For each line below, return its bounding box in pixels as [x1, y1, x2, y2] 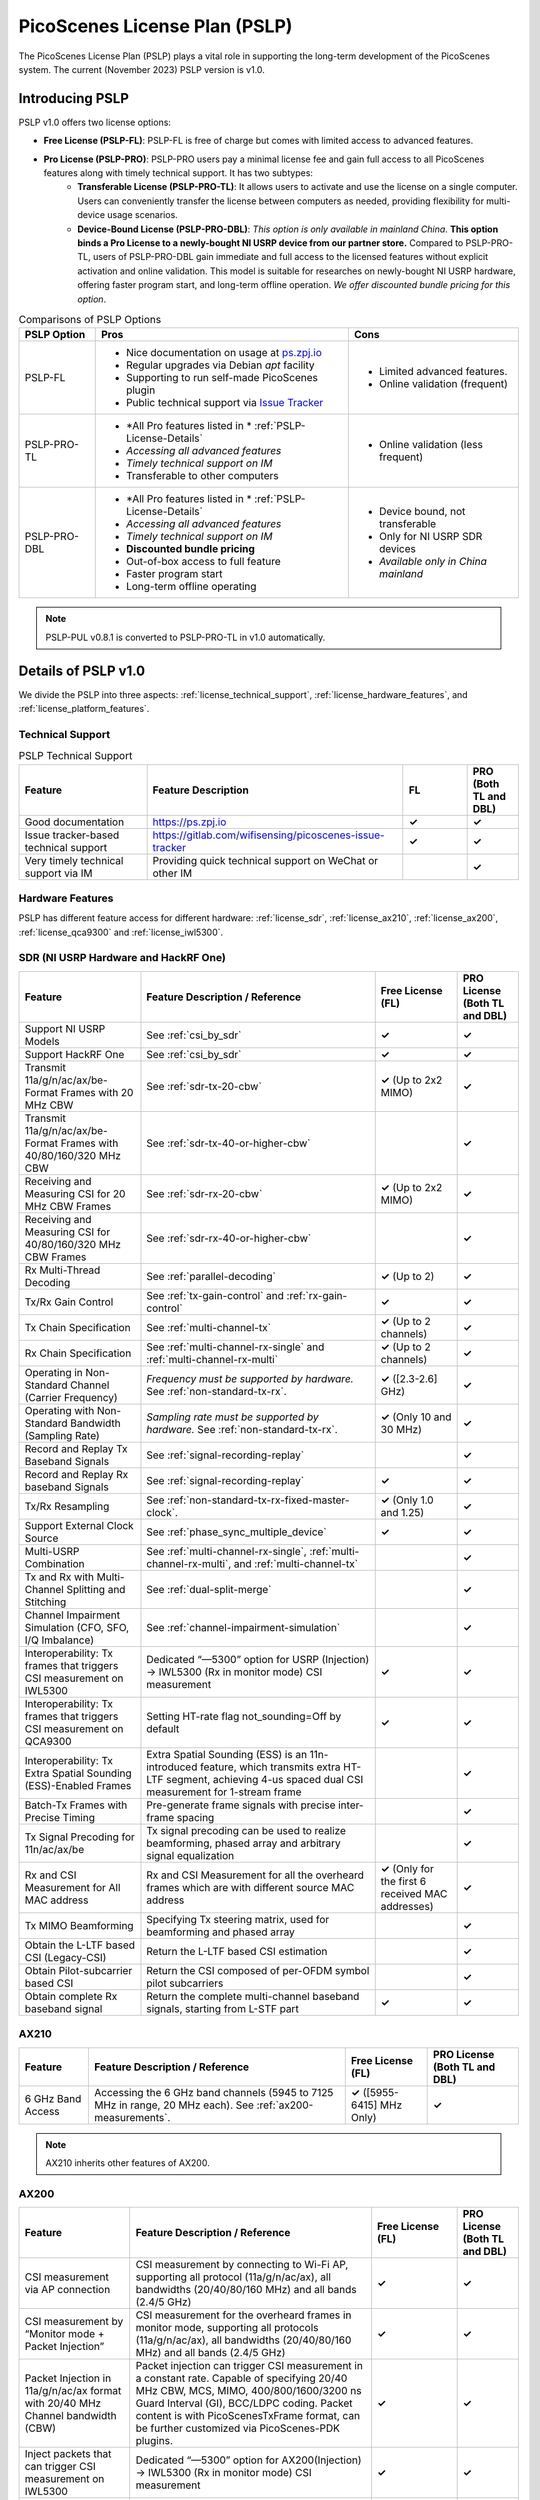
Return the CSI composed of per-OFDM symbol [146, 1963, 370, 1977]
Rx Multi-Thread [24, 1263, 101, 1277]
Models [24, 1034, 60, 1048]
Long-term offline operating [125, 580, 257, 594]
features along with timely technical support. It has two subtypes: [43, 167, 314, 179]
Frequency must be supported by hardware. [146, 1371, 354, 1385]
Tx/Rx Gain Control [24, 1295, 114, 1309]
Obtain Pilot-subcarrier [24, 1963, 133, 1977]
